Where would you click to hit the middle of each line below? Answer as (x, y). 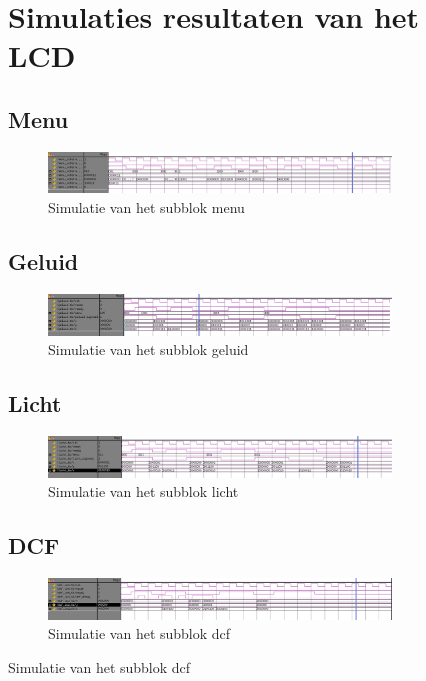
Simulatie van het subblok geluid (148, 349)
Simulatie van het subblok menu (146, 207)
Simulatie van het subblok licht (143, 491)
